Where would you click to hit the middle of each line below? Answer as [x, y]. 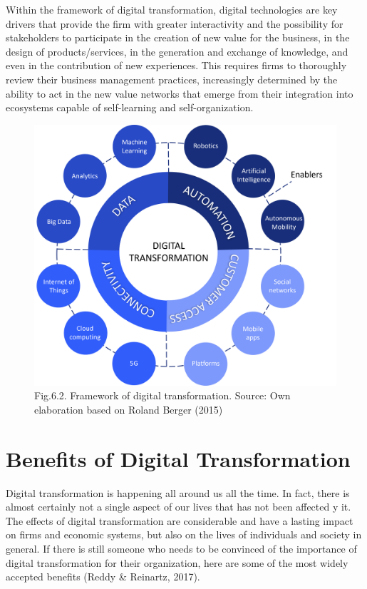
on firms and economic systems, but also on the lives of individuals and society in [184, 534]
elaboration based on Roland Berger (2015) [129, 409]
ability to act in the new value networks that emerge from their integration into [180, 93]
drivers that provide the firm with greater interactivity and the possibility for [175, 23]
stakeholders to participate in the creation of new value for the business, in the [178, 37]
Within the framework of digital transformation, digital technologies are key [172, 9]
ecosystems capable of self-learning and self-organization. [130, 107]
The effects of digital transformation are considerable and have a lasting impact [180, 520]
